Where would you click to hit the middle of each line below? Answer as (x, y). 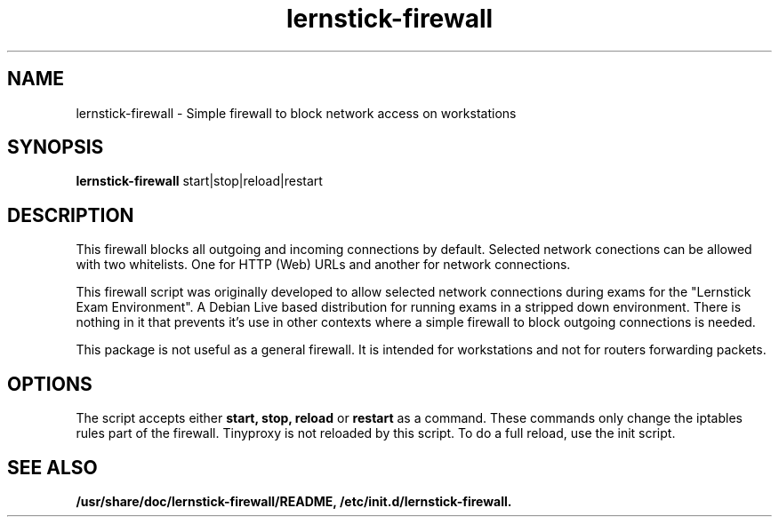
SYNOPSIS (56, 147)
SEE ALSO (52, 467)
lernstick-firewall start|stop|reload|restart (199, 181)
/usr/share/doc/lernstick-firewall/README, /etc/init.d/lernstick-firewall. (294, 501)
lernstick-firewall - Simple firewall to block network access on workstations (296, 113)
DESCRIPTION (71, 215)
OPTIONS (50, 384)
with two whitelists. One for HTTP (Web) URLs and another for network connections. (323, 265)
